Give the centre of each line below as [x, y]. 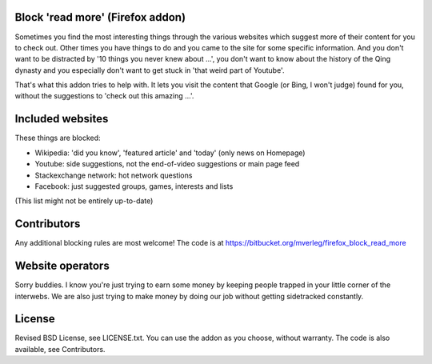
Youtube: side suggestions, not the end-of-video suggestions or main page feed [167, 164]
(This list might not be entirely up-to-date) [84, 201]
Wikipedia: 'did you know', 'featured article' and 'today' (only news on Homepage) [170, 153]
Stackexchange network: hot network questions [114, 175]
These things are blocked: [58, 138]
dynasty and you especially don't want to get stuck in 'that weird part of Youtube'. [150, 70]
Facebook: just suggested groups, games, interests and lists [134, 186]
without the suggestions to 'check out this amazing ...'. [104, 96]
